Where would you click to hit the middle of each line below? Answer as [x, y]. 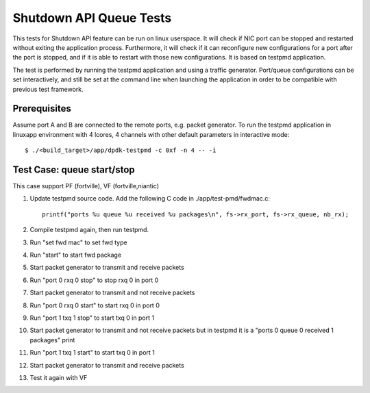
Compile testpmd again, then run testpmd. [89, 230]
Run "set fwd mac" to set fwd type [78, 242]
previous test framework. [48, 89]
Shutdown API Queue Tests [92, 18]
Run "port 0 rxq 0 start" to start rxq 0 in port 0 [95, 305]
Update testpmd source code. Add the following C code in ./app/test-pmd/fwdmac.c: [150, 199]
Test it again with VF [59, 377]
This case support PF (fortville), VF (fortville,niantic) [86, 186]
